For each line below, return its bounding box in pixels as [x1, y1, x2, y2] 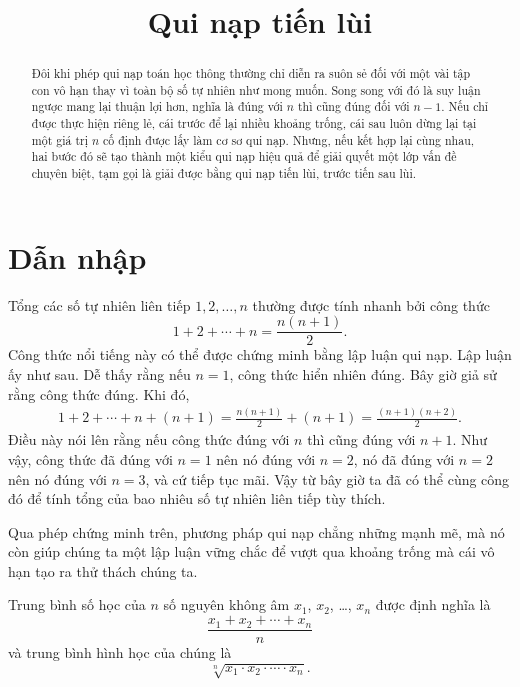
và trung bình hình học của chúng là [8, 642, 232, 663]
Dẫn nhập [8, 236, 147, 277]
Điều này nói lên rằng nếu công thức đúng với [8, 429, 290, 450]
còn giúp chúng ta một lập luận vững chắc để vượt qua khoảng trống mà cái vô [8, 541, 495, 562]
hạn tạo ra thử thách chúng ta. [8, 560, 198, 581]
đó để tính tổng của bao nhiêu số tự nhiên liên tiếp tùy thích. [8, 488, 386, 509]
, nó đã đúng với [353, 448, 455, 469]
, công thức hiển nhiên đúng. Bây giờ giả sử [229, 363, 497, 384]
